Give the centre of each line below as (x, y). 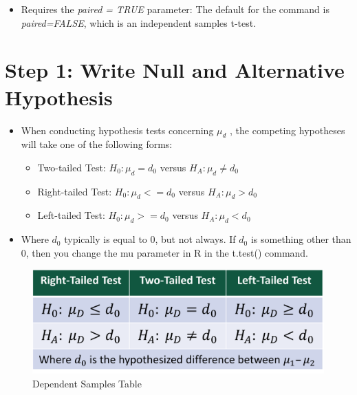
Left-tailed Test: (71, 215)
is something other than (301, 239)
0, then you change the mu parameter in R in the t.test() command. (165, 252)
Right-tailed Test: (75, 191)
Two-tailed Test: (72, 167)
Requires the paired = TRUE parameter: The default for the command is (175, 9)
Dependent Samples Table (87, 383)
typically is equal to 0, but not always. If (150, 239)
